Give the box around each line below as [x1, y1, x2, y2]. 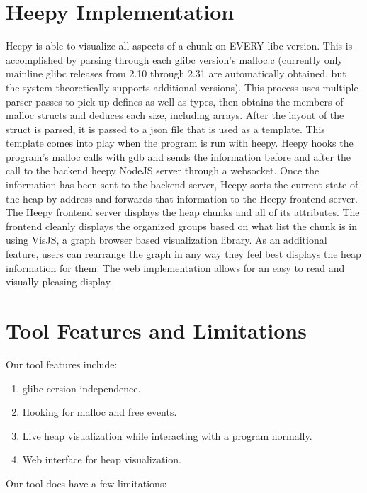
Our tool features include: [6, 356, 118, 371]
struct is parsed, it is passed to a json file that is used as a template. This [6, 121, 325, 136]
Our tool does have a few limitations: [6, 475, 167, 490]
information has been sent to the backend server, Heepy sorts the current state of [6, 177, 358, 192]
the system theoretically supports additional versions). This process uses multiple [6, 79, 358, 94]
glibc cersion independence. [22, 380, 141, 395]
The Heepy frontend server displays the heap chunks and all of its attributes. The [6, 205, 360, 220]
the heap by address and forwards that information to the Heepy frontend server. [6, 191, 358, 205]
